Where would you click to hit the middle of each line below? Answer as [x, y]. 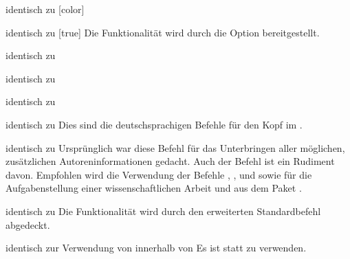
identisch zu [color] [45, 9]
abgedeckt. [28, 224]
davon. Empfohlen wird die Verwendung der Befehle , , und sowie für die [159, 174]
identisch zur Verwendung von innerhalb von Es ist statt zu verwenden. [156, 248]
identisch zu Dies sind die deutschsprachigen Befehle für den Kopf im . [154, 124]
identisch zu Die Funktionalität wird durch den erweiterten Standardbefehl [163, 211]
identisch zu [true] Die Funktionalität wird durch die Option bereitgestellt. [163, 32]
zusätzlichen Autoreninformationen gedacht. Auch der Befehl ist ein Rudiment [170, 161]
